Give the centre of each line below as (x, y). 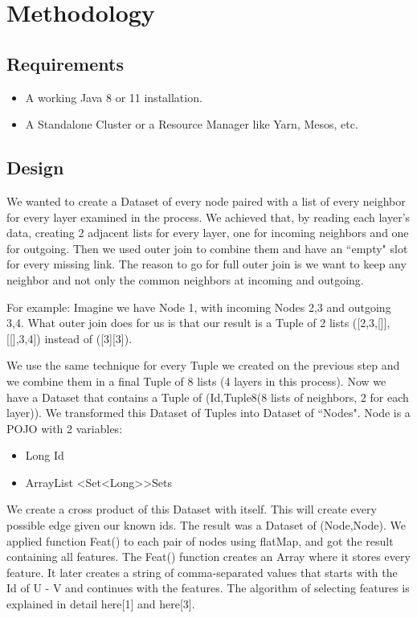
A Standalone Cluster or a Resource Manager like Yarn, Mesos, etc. (192, 124)
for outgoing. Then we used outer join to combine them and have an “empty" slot (207, 248)
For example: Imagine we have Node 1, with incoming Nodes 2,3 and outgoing (199, 307)
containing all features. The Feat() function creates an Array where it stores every (208, 557)
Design (35, 168)
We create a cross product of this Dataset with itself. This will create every (192, 509)
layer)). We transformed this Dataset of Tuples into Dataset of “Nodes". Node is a (208, 413)
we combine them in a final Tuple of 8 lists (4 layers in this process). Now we (196, 381)
